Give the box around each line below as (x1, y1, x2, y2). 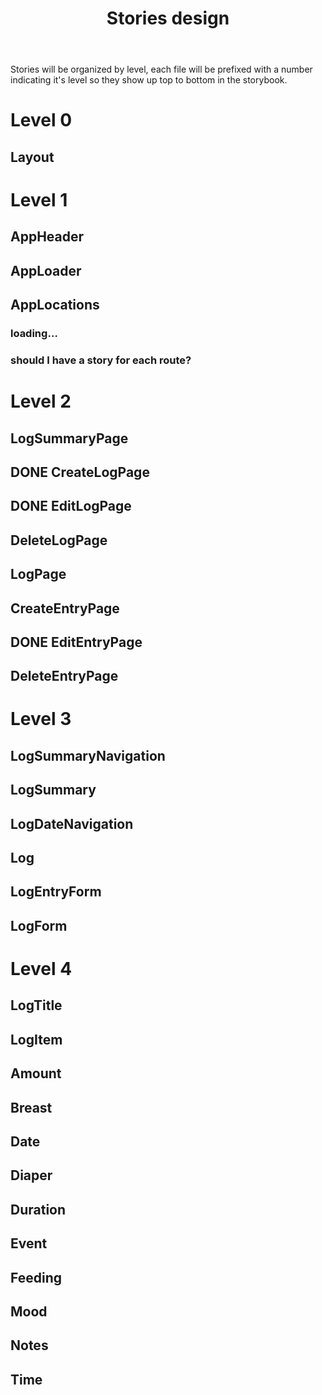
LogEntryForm (10, 883, 102, 901)
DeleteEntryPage (10, 668, 119, 685)
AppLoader (10, 262, 82, 279)
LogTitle (10, 997, 63, 1014)
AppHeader (10, 228, 85, 246)
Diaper (10, 1167, 53, 1184)
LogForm (10, 917, 68, 934)
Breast (10, 1099, 53, 1116)
